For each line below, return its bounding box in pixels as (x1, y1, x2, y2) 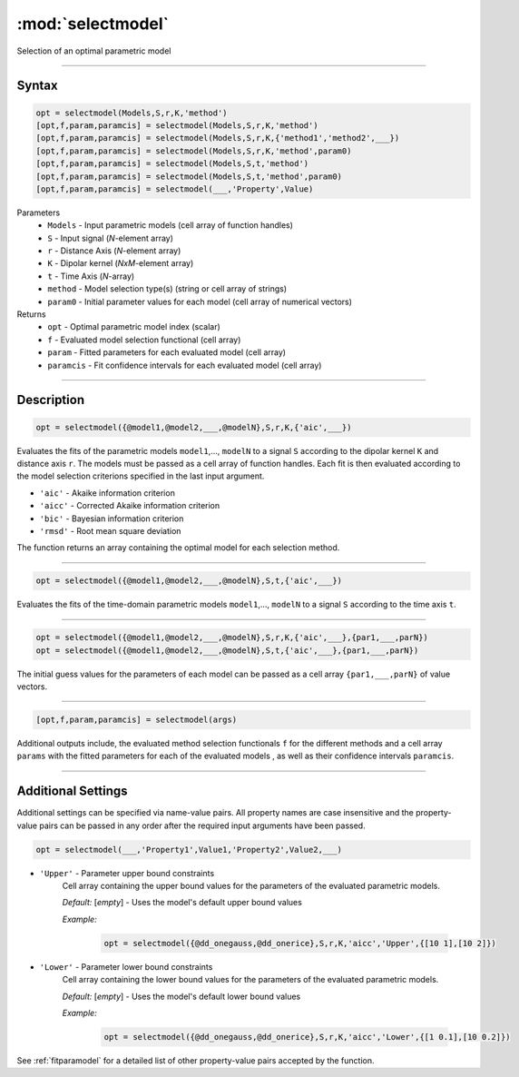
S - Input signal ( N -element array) (47, 232, 174, 243)
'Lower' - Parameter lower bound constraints (39, 961, 213, 972)
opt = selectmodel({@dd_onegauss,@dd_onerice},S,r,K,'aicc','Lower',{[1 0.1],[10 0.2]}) (103, 1032, 512, 1042)
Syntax (16, 78, 58, 94)
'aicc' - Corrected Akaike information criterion (39, 500, 220, 511)
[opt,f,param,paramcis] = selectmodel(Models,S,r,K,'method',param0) (35, 145, 352, 156)
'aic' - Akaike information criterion (39, 487, 176, 499)
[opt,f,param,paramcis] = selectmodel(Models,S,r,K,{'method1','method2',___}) (35, 133, 400, 143)
